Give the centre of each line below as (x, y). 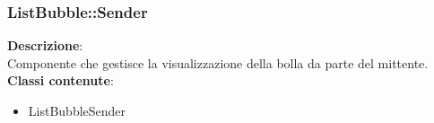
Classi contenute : (61, 80)
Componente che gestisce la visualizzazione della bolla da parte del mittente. (218, 62)
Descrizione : (45, 45)
